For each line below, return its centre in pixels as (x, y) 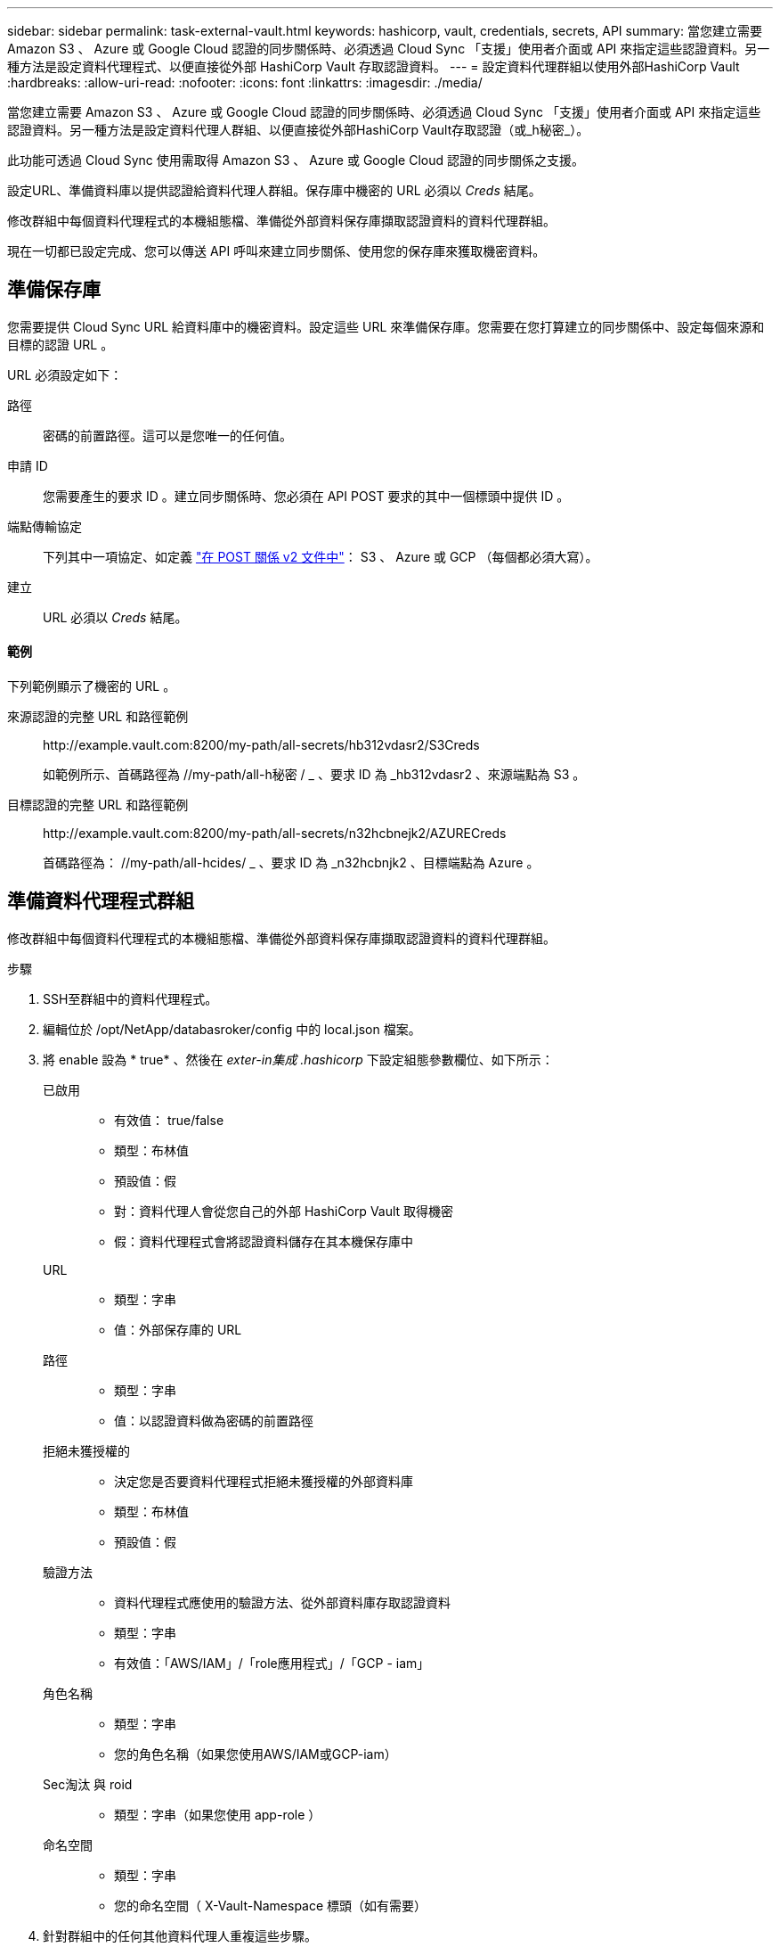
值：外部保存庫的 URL (178, 1329)
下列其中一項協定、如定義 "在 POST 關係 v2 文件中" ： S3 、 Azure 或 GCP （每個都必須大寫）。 (321, 556)
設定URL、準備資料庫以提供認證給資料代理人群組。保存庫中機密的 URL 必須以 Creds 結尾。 (274, 190)
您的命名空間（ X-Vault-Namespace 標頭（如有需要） (271, 1905)
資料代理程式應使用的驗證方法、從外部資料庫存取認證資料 (282, 1602)
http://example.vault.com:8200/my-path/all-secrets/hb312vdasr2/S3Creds (261, 745)
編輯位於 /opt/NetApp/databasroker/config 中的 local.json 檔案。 (232, 1029)
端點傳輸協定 (45, 526)
